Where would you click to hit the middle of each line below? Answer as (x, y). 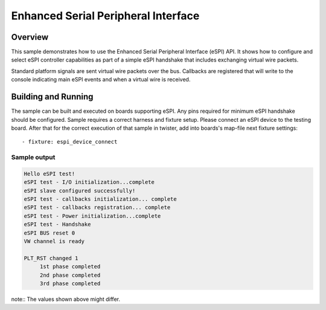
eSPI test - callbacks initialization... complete (101, 199)
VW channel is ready (54, 241)
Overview (30, 37)
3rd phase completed (70, 283)
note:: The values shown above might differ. (66, 299)
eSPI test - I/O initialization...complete (89, 182)
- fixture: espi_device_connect (70, 142)
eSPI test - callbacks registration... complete (97, 207)
